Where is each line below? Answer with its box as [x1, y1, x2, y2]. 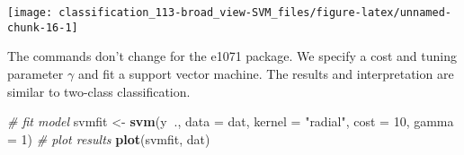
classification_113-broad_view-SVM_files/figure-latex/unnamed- [58, 6, 451, 19]
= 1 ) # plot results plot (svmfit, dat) [7, 129, 210, 148]
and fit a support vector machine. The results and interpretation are [77, 64, 454, 82]
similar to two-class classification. [7, 82, 191, 100]
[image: [7, 6, 53, 19]
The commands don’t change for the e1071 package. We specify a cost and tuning [7, 47, 457, 65]
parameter [7, 64, 64, 82]
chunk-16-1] [7, 21, 78, 34]
